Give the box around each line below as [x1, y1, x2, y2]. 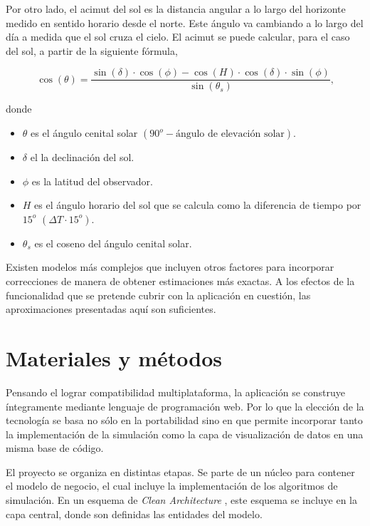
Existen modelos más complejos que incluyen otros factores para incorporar [6, 259, 334, 274]
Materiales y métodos [6, 343, 222, 372]
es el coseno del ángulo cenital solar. [34, 235, 192, 250]
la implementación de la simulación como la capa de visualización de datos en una [6, 426, 364, 441]
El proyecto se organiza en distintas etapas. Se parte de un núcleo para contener [6, 464, 355, 479]
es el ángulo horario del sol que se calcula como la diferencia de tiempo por [34, 197, 361, 212]
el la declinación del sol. [30, 150, 134, 165]
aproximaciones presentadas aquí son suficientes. [6, 301, 216, 316]
